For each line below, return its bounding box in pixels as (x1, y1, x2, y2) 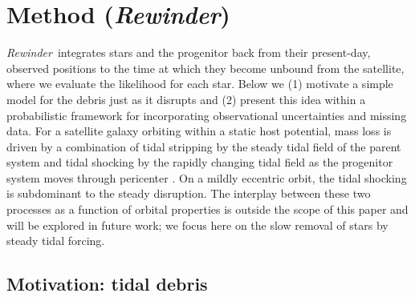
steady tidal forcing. (6, 232, 105, 249)
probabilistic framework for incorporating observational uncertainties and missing (6, 106, 407, 123)
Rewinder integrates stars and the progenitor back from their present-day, (6, 44, 371, 61)
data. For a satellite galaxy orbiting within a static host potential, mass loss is (6, 122, 392, 139)
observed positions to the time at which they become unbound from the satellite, (6, 59, 405, 76)
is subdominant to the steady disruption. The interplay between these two (6, 185, 371, 202)
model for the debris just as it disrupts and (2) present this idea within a (6, 90, 366, 107)
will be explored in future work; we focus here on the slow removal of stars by (6, 216, 389, 233)
